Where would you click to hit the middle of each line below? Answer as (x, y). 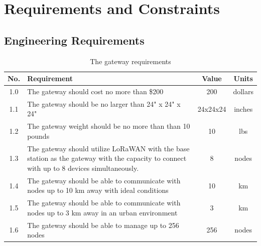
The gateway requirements (130, 61)
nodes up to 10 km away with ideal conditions (98, 190)
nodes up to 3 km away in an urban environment (102, 212)
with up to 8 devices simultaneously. (83, 168)
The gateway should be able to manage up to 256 (103, 225)
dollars (243, 91)
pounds (38, 136)
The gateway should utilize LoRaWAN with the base (108, 148)
